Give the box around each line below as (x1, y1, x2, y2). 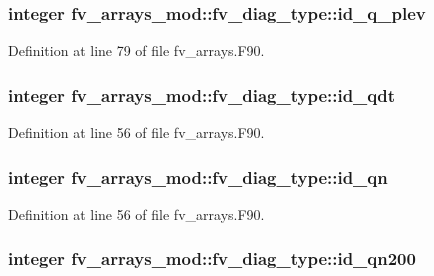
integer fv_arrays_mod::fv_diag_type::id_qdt (8, 82, 396, 107)
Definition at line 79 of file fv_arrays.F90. (8, 40, 265, 61)
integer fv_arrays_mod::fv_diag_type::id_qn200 (8, 246, 416, 271)
